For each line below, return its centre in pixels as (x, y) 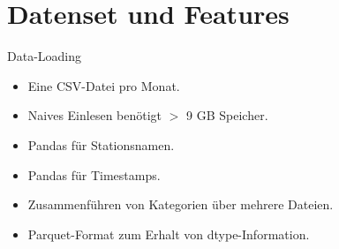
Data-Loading (45, 56)
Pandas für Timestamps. (94, 174)
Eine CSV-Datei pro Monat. (104, 85)
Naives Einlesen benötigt (95, 115)
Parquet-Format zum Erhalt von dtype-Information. (169, 234)
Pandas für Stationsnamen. (101, 144)
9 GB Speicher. (227, 115)
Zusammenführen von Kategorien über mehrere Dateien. (181, 204)
